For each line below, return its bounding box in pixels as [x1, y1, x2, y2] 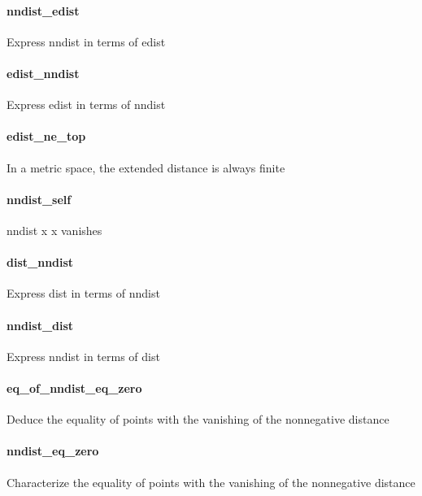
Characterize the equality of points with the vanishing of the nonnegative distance [7, 473, 415, 490]
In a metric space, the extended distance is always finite [7, 159, 285, 176]
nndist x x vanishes [7, 221, 102, 238]
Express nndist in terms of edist [7, 33, 166, 50]
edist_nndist [7, 64, 80, 81]
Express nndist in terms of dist [7, 347, 160, 364]
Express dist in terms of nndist [7, 285, 160, 302]
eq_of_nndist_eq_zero [7, 379, 142, 396]
